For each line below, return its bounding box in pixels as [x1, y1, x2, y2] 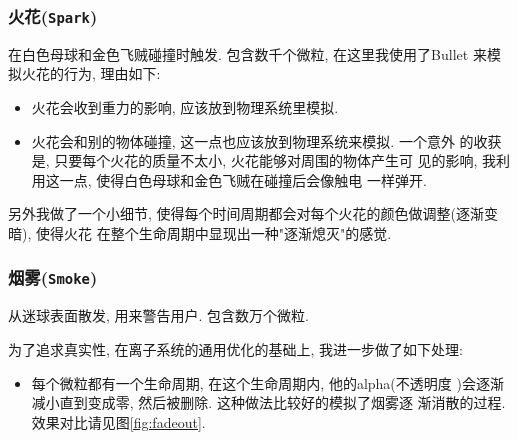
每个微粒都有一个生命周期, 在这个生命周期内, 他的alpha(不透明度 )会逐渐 [31, 372, 504, 393]
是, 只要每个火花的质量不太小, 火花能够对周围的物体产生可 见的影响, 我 [31, 150, 497, 171]
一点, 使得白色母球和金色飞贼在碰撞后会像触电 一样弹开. [59, 169, 427, 190]
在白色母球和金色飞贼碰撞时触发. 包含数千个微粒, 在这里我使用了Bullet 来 [8, 43, 487, 64]
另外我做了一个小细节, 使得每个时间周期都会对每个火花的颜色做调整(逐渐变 [8, 203, 498, 224]
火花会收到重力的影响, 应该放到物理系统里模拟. [31, 96, 339, 117]
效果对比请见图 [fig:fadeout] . [31, 411, 206, 432]
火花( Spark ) [8, 3, 98, 28]
